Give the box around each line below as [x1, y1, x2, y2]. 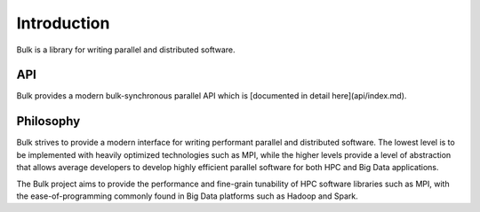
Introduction [16, 13, 110, 33]
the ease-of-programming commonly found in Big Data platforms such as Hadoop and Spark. [16, 191, 359, 201]
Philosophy [16, 114, 81, 129]
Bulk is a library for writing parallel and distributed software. [16, 44, 236, 55]
